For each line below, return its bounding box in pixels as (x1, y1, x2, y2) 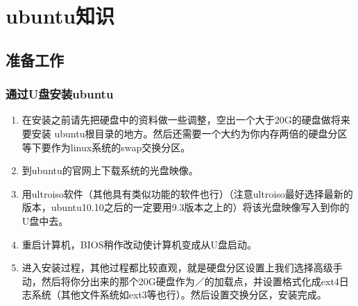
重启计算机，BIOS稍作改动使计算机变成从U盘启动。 (22, 237, 257, 251)
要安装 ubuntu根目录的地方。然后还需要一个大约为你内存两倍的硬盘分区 (22, 126, 348, 140)
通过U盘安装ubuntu (6, 85, 114, 103)
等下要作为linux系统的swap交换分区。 (22, 139, 191, 154)
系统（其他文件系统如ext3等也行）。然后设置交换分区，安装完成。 (31, 287, 327, 302)
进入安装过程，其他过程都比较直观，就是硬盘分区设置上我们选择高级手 (22, 260, 343, 275)
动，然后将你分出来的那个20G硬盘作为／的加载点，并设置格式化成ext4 (22, 273, 339, 288)
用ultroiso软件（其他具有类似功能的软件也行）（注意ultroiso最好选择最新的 (22, 186, 353, 201)
